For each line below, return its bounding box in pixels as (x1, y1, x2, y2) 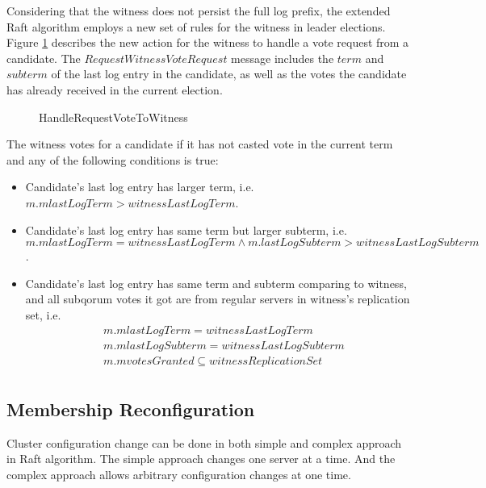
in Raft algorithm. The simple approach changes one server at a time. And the (6, 450, 396, 467)
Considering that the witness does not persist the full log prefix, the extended (6, 2, 391, 19)
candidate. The (6, 49, 81, 66)
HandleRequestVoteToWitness (39, 108, 188, 125)
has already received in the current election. (6, 81, 223, 98)
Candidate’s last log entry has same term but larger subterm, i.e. (25, 221, 347, 238)
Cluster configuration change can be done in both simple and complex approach (6, 434, 402, 451)
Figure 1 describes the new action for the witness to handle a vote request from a (6, 34, 409, 51)
